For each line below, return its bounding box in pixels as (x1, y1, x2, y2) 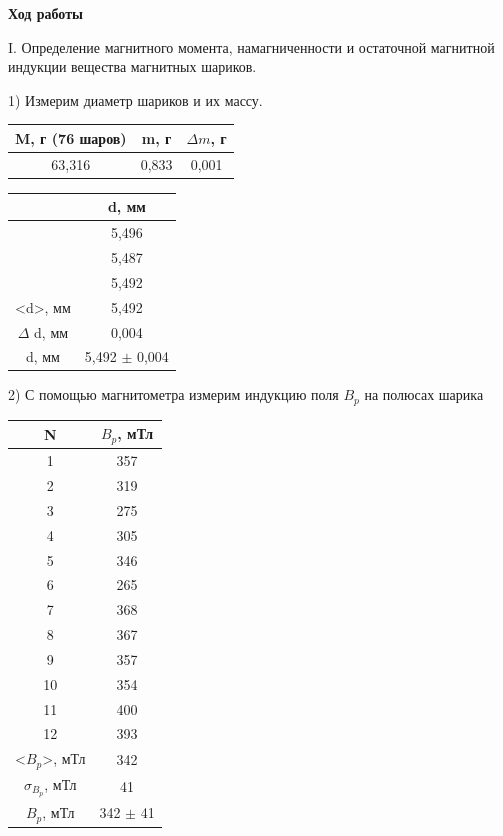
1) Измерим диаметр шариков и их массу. (8, 89, 263, 110)
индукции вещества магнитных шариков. (8, 56, 257, 77)
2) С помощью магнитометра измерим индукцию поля (8, 384, 339, 405)
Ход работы (8, 3, 83, 23)
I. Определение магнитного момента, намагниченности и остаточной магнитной (8, 36, 495, 57)
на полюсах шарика (364, 384, 484, 405)
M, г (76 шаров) (15, 127, 127, 148)
